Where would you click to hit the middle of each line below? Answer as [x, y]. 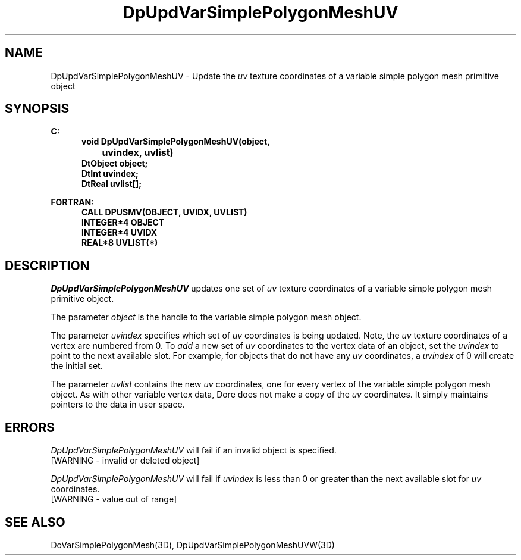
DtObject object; [115, 164]
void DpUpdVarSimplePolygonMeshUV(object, [176, 142]
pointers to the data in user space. [118, 405]
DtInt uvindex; [110, 174]
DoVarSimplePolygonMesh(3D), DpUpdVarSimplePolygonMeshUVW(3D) [193, 545]
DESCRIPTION [47, 265]
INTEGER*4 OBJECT [123, 223]
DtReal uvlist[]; [112, 184]
